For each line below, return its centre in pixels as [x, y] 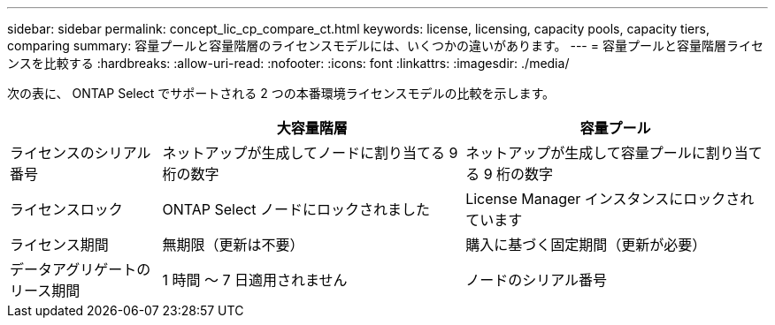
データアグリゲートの [81, 269]
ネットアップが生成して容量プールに [586, 153]
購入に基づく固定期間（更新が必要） [586, 245]
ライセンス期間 [59, 245]
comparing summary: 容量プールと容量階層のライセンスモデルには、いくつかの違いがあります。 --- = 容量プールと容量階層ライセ [385, 45]
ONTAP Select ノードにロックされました [296, 209]
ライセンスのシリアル [81, 153]
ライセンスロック [66, 209]
